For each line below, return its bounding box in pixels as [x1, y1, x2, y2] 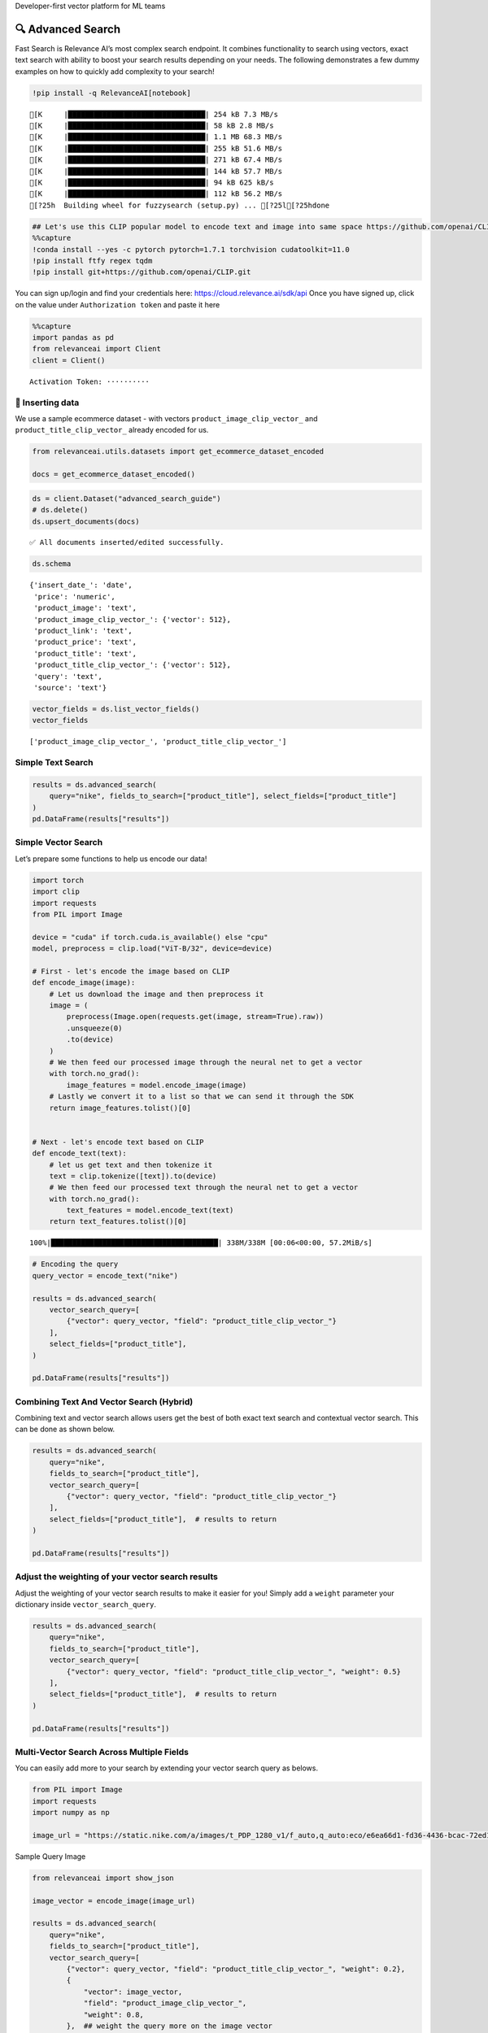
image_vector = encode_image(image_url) [32, 1896, 195, 1905]
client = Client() [32, 355, 106, 365]
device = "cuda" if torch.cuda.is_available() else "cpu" [32, 932, 268, 942]
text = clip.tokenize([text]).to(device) [49, 1171, 217, 1181]
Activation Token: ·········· [29, 377, 150, 386]
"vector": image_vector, [83, 1987, 183, 1996]
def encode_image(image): [32, 978, 136, 987]
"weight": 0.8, [83, 2009, 144, 2019]
